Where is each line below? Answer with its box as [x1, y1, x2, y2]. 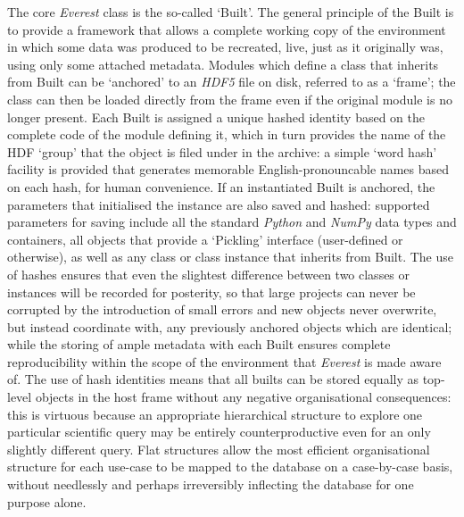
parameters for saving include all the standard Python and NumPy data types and [7, 213, 457, 231]
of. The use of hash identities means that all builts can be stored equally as [7, 370, 419, 388]
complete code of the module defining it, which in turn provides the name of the [7, 125, 446, 144]
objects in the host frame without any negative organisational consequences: [35, 388, 452, 406]
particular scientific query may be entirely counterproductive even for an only [7, 422, 431, 441]
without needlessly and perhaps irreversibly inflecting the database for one [7, 475, 414, 494]
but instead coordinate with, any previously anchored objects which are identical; [7, 317, 452, 336]
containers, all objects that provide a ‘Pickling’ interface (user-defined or [7, 229, 403, 248]
